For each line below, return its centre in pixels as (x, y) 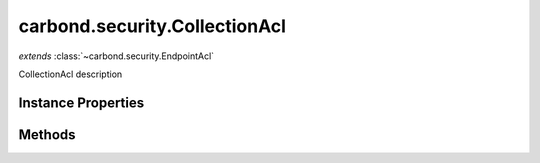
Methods (47, 134)
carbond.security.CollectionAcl (152, 26)
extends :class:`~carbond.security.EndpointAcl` (116, 56)
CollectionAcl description (70, 74)
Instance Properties (81, 102)
